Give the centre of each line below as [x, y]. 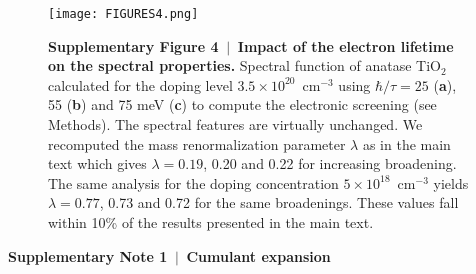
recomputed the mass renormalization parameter [197, 143]
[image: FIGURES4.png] [123, 14]
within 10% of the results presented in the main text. [211, 222]
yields [451, 182]
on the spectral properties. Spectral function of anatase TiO [244, 65]
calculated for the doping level [140, 84]
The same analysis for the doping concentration [193, 182]
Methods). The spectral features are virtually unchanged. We [235, 124]
